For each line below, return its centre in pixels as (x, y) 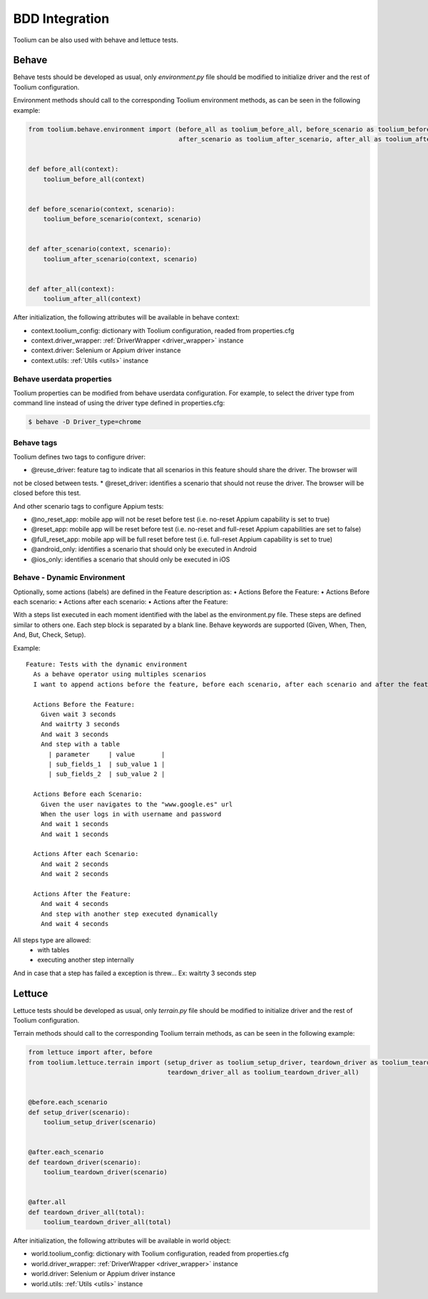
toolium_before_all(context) (94, 179)
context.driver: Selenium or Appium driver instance (106, 350)
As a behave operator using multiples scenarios (120, 674)
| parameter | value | (107, 754)
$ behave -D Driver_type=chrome (85, 422)
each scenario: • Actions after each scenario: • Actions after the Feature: (121, 602)
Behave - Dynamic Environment (69, 578)
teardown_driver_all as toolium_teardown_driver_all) (263, 1073)
